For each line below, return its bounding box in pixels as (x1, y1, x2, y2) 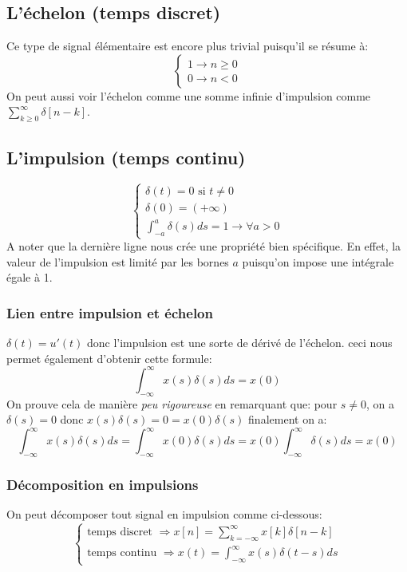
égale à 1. (6, 269, 53, 286)
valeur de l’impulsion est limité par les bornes (6, 253, 229, 270)
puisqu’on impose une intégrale (242, 253, 394, 270)
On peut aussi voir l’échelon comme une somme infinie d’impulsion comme (6, 87, 371, 104)
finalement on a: (248, 411, 327, 428)
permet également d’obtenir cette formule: (6, 349, 212, 366)
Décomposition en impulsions (6, 475, 199, 495)
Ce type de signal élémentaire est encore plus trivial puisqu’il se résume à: (6, 37, 369, 54)
